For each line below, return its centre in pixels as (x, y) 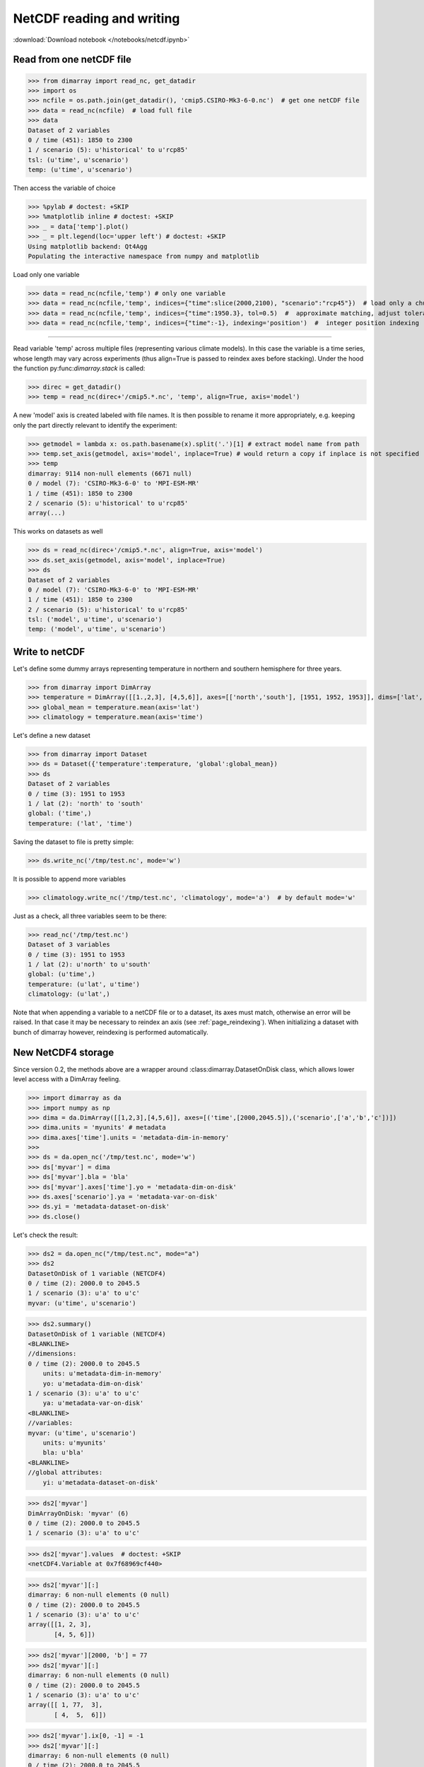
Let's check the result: (46, 1235)
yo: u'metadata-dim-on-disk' (93, 1383)
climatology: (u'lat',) (69, 994)
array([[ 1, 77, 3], (65, 1705)
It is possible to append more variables (70, 879)
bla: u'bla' (64, 1453)
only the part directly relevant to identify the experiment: (95, 425)
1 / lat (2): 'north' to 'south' (86, 804)
